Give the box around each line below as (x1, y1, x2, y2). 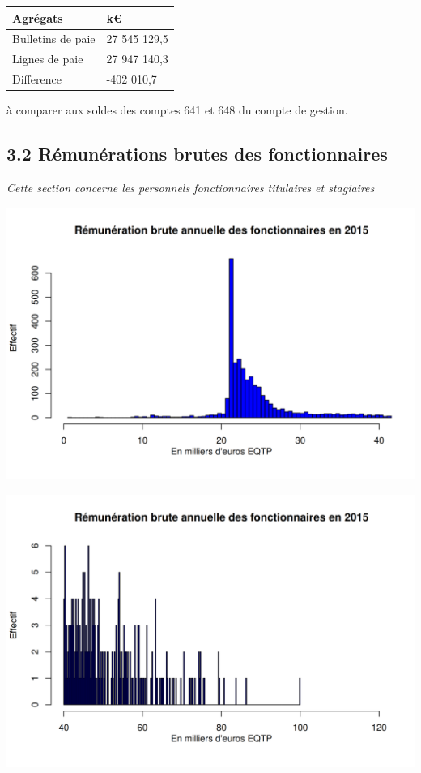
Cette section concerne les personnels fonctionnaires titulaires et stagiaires (6, 178, 375, 195)
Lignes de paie (12, 50, 83, 67)
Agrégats (12, 9, 63, 26)
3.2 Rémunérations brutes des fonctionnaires (6, 141, 388, 166)
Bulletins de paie (12, 30, 96, 47)
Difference (12, 71, 62, 88)
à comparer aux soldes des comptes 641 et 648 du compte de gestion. (6, 101, 348, 118)
